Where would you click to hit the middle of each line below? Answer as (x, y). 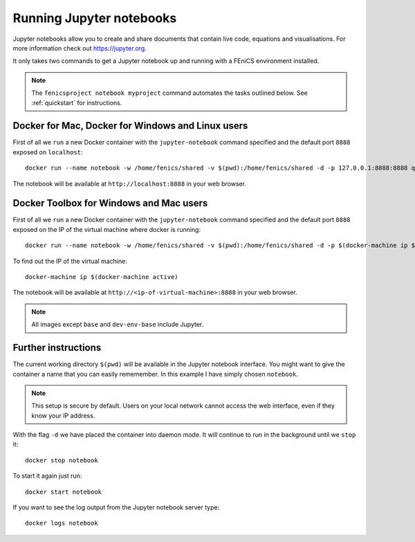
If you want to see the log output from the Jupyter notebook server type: (116, 507)
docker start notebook (64, 492)
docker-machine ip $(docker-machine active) (102, 277)
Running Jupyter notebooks (95, 18)
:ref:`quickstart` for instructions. (77, 102)
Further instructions (57, 348)
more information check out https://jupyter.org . (80, 48)
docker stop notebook (62, 460)
